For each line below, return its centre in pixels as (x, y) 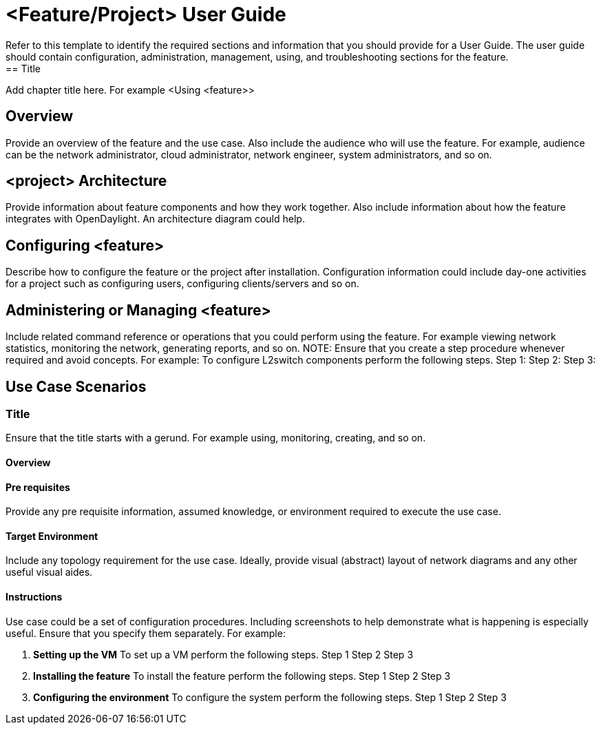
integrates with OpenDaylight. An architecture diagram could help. (155, 219)
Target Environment (52, 536)
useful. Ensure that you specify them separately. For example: (146, 633)
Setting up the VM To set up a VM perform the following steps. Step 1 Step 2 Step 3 (223, 654)
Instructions (34, 597)
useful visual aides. (49, 572)
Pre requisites (38, 487)
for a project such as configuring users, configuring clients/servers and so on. (182, 284)
